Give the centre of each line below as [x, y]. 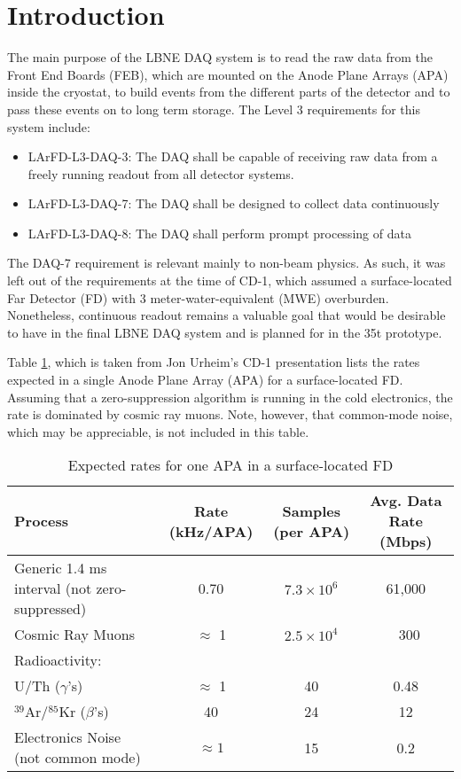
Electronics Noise [67, 737]
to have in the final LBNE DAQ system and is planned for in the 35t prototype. [225, 332]
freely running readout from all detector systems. [161, 173]
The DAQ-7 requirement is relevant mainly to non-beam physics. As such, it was [227, 263]
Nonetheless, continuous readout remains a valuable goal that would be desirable [227, 315]
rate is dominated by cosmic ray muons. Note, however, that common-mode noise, [230, 414]
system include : [49, 126]
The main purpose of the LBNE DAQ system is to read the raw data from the [220, 57]
